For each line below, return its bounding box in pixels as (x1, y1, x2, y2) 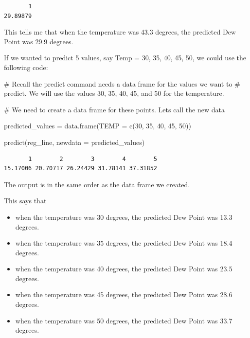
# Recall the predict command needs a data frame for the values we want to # (4, 78, 240, 89)
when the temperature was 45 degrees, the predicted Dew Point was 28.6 (15, 289, 232, 300)
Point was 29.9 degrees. (4, 36, 73, 46)
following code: (4, 62, 48, 72)
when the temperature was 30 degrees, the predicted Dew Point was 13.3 (15, 212, 232, 222)
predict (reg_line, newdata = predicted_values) (4, 137, 145, 147)
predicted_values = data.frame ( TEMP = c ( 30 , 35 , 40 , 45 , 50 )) (4, 121, 191, 131)
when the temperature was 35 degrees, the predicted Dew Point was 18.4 (15, 238, 232, 248)
